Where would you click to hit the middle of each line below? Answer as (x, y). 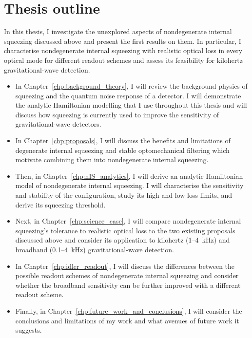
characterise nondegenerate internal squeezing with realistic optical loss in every (123, 50)
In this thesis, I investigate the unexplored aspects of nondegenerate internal (118, 31)
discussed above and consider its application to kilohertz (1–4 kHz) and (123, 240)
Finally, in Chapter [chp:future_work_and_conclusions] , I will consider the (129, 310)
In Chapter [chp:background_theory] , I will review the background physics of (131, 86)
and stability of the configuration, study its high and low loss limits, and (124, 195)
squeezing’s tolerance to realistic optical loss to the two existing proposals (125, 230)
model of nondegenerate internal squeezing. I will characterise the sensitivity (129, 185)
